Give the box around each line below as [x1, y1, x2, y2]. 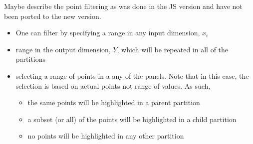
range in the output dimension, [15, 44, 111, 54]
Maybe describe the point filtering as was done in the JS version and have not [4, 1, 243, 11]
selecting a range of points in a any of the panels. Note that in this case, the [15, 70, 249, 81]
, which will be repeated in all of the [117, 44, 229, 54]
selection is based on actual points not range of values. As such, [15, 80, 211, 91]
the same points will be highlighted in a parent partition [27, 97, 200, 108]
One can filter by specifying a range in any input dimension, [15, 27, 200, 38]
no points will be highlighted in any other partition [27, 131, 184, 141]
